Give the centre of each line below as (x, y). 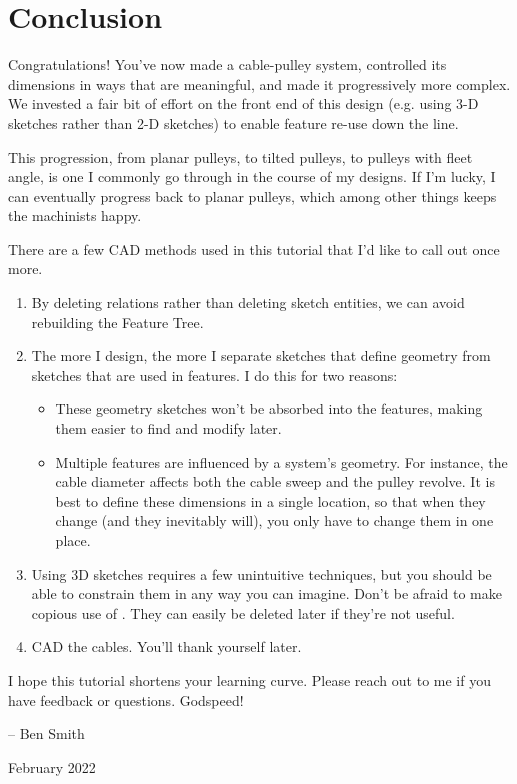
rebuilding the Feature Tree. (117, 321)
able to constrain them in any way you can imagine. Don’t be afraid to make (266, 593)
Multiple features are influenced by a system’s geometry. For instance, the (281, 461)
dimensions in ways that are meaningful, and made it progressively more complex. (259, 83)
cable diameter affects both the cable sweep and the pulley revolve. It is (275, 481)
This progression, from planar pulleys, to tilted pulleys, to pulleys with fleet (240, 156)
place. (73, 540)
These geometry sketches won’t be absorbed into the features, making (269, 408)
